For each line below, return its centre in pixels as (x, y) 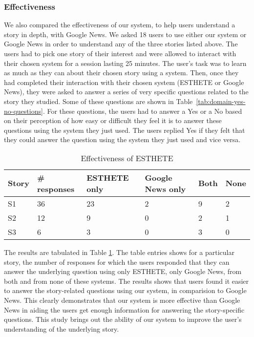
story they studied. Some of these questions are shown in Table (98, 101)
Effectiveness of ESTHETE (127, 158)
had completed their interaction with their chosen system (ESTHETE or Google (124, 82)
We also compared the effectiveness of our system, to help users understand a (120, 25)
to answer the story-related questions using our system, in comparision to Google (125, 290)
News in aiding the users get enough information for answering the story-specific (124, 309)
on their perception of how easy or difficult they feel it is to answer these (113, 120)
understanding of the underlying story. (62, 328)
